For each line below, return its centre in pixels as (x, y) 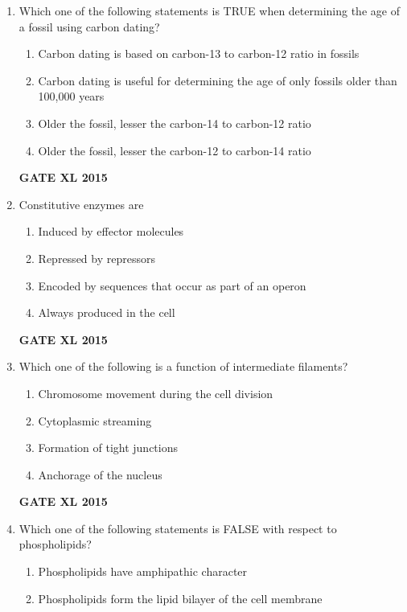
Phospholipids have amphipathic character (143, 571)
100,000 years (71, 96)
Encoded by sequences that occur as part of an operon (172, 285)
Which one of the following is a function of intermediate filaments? (183, 366)
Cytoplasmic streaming (95, 420)
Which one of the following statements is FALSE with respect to (178, 528)
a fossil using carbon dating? (89, 26)
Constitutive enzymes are (81, 204)
